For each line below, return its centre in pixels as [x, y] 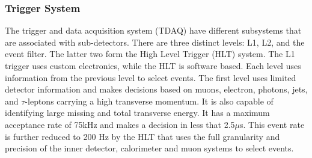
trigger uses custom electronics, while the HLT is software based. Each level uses [153, 65]
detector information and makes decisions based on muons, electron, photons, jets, [156, 89]
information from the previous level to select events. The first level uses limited [151, 77]
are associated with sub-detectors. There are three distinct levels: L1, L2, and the [155, 42]
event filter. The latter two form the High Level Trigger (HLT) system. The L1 [150, 54]
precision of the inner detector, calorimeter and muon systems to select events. [149, 148]
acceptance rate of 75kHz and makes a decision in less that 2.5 [120, 124]
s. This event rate [272, 124]
